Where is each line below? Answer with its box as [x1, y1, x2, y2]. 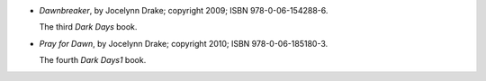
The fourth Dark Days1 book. [39, 55, 147, 66]
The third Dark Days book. [39, 22, 138, 32]
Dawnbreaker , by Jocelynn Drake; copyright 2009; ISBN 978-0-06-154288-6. [39, 5, 328, 15]
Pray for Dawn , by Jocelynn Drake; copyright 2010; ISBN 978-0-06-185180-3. [39, 38, 328, 49]
